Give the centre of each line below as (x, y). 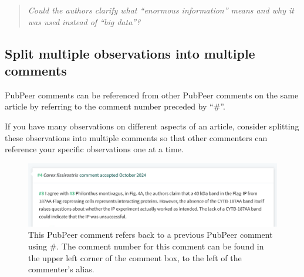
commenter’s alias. (61, 269)
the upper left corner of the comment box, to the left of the (135, 257)
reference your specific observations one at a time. (94, 149)
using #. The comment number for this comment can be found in (146, 246)
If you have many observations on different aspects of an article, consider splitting (152, 126)
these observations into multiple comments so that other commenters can (136, 137)
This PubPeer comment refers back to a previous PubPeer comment (151, 235)
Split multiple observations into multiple (130, 53)
